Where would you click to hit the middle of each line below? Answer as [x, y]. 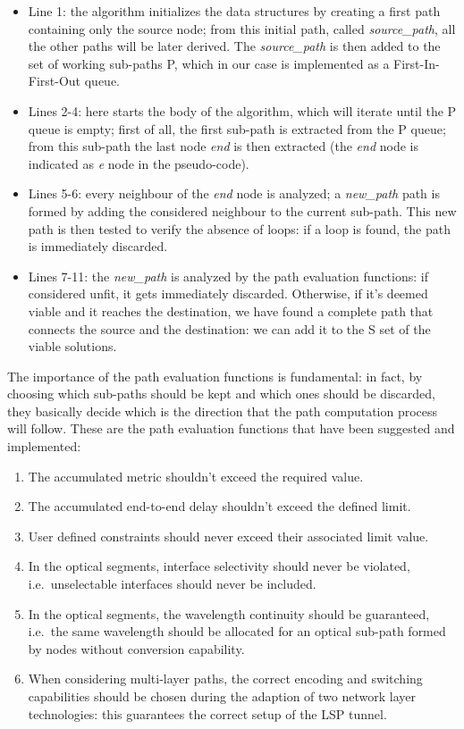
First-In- [417, 63]
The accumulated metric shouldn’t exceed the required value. [196, 476]
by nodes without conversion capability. [136, 648]
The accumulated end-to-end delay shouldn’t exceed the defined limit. [219, 506]
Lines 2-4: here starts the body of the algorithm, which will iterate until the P [242, 110]
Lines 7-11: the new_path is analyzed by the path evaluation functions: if [228, 276]
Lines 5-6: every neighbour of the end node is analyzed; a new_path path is [234, 193]
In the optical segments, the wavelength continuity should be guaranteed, [229, 613]
